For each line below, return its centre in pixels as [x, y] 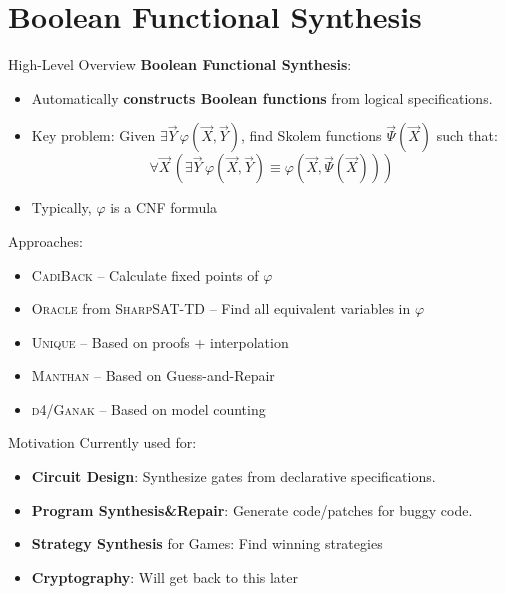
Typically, [61, 207]
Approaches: [45, 240]
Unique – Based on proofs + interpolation [160, 341]
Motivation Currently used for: [102, 442]
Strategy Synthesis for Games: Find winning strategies [207, 543]
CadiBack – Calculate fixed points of [145, 274]
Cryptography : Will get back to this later [165, 576]
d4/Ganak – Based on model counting [148, 408]
